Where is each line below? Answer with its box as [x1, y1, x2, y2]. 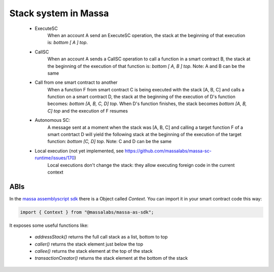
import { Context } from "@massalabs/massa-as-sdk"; [20, 209, 154, 215]
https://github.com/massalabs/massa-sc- [124, 148, 212, 154]
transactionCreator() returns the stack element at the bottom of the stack [35, 255, 188, 261]
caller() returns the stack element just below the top [35, 241, 144, 247]
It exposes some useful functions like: [9, 222, 89, 228]
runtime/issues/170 [35, 155, 75, 161]
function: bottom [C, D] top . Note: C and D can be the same [47, 139, 172, 145]
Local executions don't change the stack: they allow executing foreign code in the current [47, 162, 235, 168]
